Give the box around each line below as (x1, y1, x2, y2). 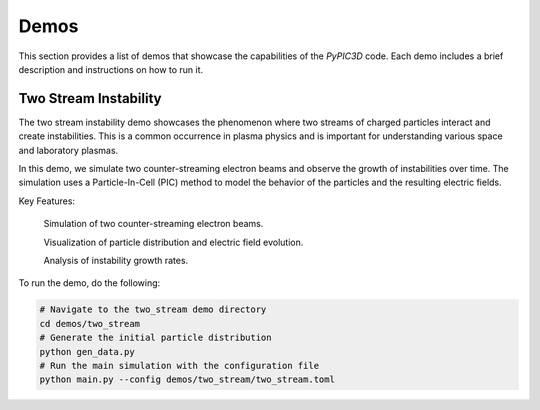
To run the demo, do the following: (18, 277, 161, 289)
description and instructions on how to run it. (18, 63, 204, 75)
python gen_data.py (39, 346, 135, 357)
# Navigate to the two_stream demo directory (39, 304, 267, 315)
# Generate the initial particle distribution (39, 332, 272, 344)
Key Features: (18, 195, 75, 207)
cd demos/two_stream (39, 318, 140, 329)
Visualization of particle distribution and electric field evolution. (43, 236, 304, 248)
